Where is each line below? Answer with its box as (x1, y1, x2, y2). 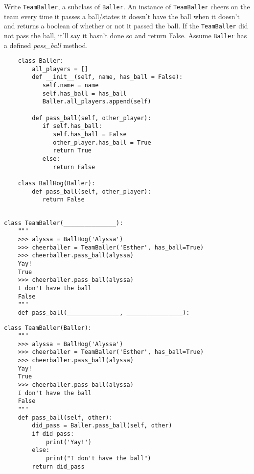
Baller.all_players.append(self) (42, 98, 151, 105)
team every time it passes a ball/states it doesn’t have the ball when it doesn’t (4, 11, 240, 21)
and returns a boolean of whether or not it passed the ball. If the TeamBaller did (4, 21, 248, 31)
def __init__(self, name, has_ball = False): (32, 74, 183, 81)
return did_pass (32, 463, 85, 470)
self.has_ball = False (53, 131, 127, 138)
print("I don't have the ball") (46, 455, 151, 462)
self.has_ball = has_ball (42, 90, 127, 97)
